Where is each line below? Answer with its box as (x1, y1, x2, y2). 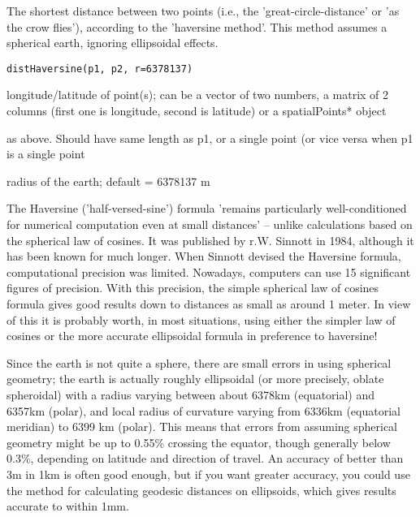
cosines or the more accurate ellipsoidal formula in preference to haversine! (6, 327, 378, 344)
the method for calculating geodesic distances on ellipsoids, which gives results (6, 481, 396, 498)
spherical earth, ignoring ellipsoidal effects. (6, 34, 219, 51)
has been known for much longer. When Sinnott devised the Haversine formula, (6, 248, 401, 265)
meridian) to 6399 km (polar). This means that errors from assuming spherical (6, 418, 398, 435)
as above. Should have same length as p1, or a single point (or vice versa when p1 (6, 129, 414, 146)
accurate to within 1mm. (6, 498, 129, 515)
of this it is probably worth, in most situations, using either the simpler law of (6, 311, 396, 328)
